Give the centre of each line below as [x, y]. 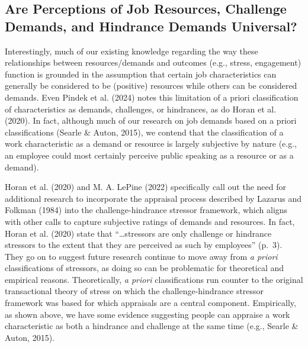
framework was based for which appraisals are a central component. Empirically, [150, 303]
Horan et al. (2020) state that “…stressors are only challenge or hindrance [138, 233]
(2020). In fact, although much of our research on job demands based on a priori [151, 120]
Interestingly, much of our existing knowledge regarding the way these [131, 51]
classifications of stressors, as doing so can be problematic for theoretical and [145, 268]
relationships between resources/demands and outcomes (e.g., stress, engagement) [153, 62]
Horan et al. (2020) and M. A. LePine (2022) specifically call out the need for [145, 187]
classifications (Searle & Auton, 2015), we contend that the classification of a [144, 132]
